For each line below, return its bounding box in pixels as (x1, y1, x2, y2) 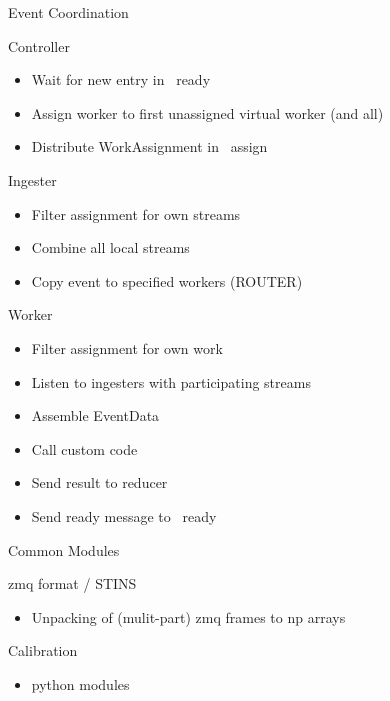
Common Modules (8, 539, 120, 560)
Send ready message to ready (31, 505, 217, 526)
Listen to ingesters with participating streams (31, 371, 311, 392)
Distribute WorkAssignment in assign (31, 136, 268, 157)
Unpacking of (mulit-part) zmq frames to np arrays (31, 606, 346, 627)
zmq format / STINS (8, 573, 137, 594)
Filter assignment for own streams (31, 203, 241, 224)
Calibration (8, 640, 78, 661)
